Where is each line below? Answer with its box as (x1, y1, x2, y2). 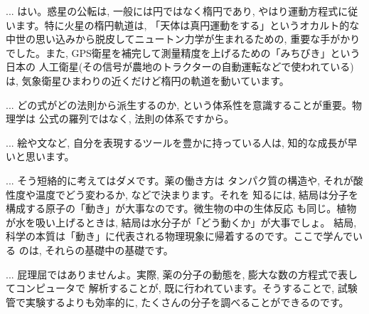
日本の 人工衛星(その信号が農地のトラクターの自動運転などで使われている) (6, 59, 354, 74)
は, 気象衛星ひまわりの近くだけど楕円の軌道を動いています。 (6, 73, 289, 88)
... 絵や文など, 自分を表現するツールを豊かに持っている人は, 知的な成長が (6, 135, 348, 150)
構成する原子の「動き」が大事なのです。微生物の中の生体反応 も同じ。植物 (6, 201, 357, 216)
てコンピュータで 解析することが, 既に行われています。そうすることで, (6, 281, 335, 295)
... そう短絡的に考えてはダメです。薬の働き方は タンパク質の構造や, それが (6, 172, 353, 187)
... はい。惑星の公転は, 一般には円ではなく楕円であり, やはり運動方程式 (6, 4, 338, 18)
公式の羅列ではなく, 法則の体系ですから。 (38, 111, 235, 126)
